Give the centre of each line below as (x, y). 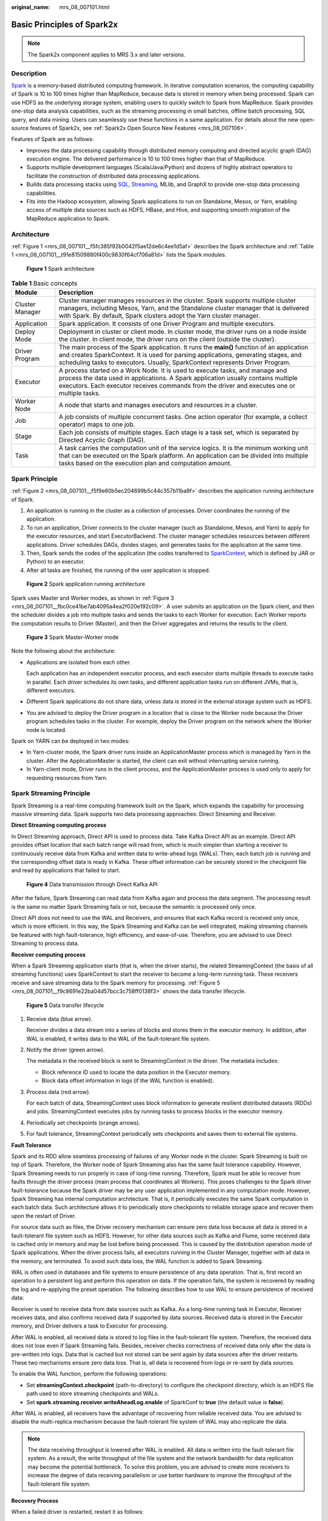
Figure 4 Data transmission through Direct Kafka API (92, 884)
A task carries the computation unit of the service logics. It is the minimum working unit (183, 448)
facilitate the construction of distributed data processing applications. (113, 176)
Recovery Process (35, 1501)
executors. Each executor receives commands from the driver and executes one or (177, 386)
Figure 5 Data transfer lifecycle (65, 1005)
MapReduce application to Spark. (68, 218)
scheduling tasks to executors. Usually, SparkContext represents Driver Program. (175, 363)
